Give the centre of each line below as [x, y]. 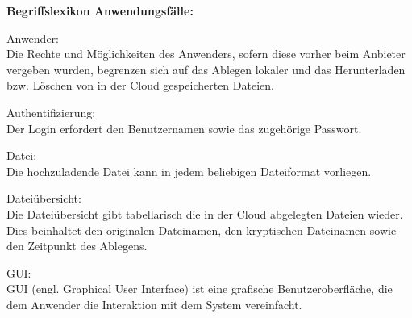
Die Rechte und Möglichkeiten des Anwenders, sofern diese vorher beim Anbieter [206, 54]
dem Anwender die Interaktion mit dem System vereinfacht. [154, 304]
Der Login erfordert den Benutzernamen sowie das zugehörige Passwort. [184, 128]
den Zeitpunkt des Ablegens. [77, 246]
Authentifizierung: [51, 112]
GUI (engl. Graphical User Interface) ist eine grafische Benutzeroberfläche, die [200, 289]
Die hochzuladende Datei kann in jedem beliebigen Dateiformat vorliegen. [189, 171]
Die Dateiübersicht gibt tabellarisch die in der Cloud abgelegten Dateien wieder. [205, 213]
